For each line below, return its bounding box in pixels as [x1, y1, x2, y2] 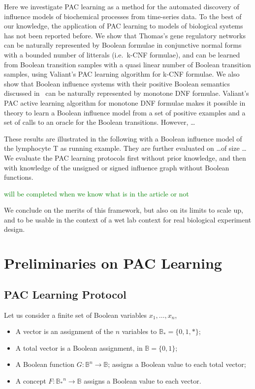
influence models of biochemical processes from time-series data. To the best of [4, 11, 242, 21]
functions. [4, 172, 33, 182]
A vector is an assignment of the [15, 326, 113, 336]
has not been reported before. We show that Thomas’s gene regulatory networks [4, 30, 246, 40]
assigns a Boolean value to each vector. [84, 376, 201, 386]
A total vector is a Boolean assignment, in [15, 342, 143, 353]
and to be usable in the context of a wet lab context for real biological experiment [4, 214, 252, 224]
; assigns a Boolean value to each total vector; [108, 359, 246, 369]
